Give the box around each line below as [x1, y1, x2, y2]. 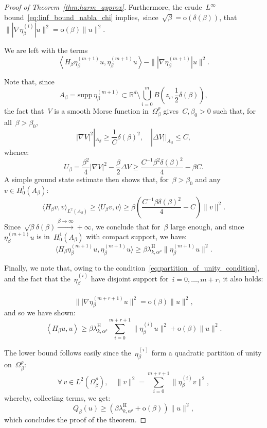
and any [195, 174, 221, 185]
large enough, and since [170, 221, 244, 231]
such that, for [213, 105, 256, 116]
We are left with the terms [4, 45, 88, 56]
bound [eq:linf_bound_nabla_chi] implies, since [4, 11, 158, 22]
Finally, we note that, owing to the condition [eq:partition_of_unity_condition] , [4, 262, 259, 273]
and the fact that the [4, 273, 70, 284]
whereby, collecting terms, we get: [4, 392, 111, 403]
